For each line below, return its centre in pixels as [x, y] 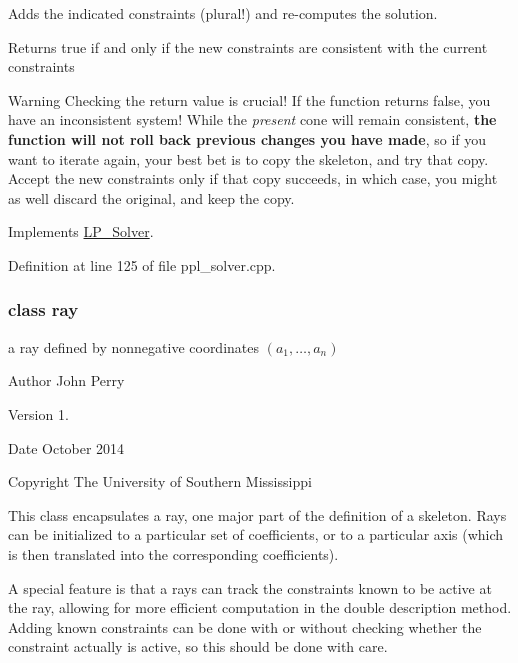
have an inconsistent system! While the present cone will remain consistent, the [252, 119]
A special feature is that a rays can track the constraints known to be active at [250, 587]
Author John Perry [66, 380]
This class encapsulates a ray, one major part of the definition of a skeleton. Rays [257, 514]
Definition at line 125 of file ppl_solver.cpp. [142, 264]
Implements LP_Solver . [81, 231]
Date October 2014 [66, 447]
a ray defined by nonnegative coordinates [134, 346]
